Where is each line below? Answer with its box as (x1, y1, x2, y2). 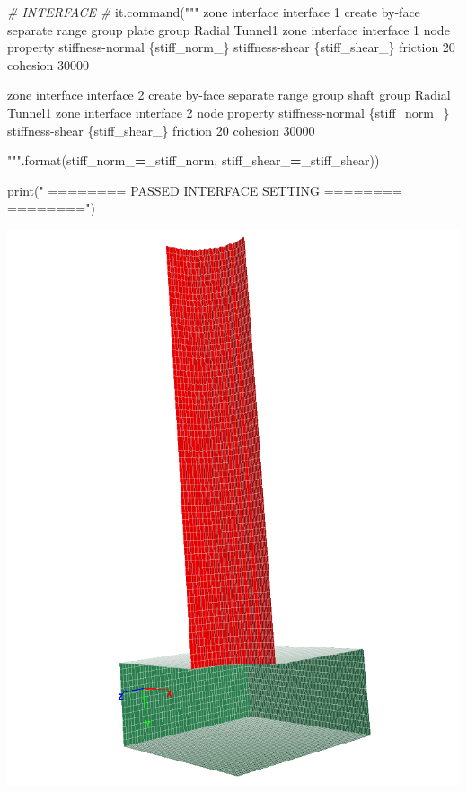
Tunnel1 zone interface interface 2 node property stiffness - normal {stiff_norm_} (7, 102, 450, 121)
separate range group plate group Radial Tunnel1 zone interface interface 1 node (7, 20, 450, 39)
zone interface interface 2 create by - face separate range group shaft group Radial (7, 85, 451, 104)
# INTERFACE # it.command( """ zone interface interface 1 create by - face (7, 3, 420, 21)
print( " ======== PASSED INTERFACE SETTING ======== (7, 180, 402, 199)
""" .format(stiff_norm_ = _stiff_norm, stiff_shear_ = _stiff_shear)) (7, 151, 380, 170)
